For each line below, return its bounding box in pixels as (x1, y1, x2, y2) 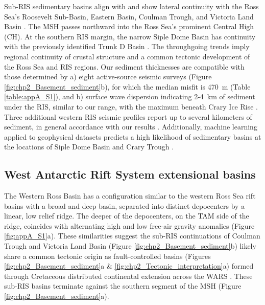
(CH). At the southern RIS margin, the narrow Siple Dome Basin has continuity (4, 31, 256, 41)
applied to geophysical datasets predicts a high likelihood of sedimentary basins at (4, 131, 261, 142)
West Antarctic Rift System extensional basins (4, 166, 256, 182)
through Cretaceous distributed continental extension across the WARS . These (4, 270, 253, 281)
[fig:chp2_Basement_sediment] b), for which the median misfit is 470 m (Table (4, 81, 251, 92)
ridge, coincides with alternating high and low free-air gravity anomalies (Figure (4, 220, 255, 231)
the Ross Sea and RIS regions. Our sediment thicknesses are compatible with (4, 61, 245, 72)
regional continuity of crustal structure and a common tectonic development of (4, 51, 250, 61)
